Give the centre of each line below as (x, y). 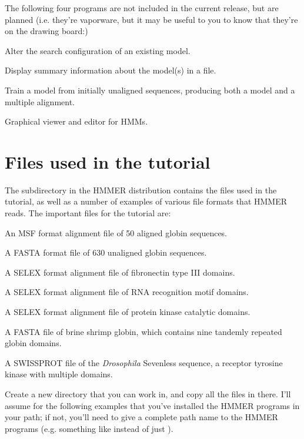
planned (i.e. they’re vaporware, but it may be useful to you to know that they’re (151, 19)
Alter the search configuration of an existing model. (98, 50)
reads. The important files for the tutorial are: (88, 213)
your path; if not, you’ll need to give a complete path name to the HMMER (141, 417)
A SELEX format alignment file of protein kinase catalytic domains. (128, 312)
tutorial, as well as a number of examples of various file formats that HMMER (146, 201)
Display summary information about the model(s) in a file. (111, 70)
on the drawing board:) (46, 31)
